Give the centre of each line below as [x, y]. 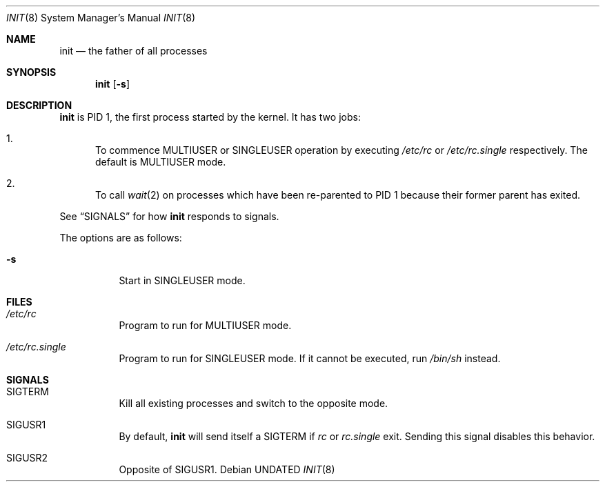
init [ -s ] [112, 84]
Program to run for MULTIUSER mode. [205, 325]
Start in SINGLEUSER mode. [182, 280]
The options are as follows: [121, 238]
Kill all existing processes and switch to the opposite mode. [254, 403]
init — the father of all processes [133, 51]
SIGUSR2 [27, 458]
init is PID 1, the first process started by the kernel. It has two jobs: [210, 117]
